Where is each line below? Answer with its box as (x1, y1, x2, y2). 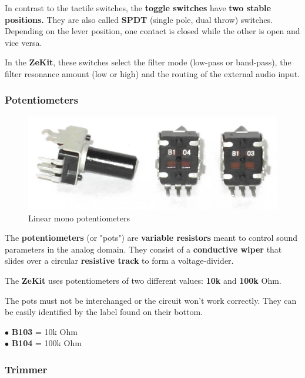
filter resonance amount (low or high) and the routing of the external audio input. (5, 67, 300, 79)
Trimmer (5, 362, 48, 376)
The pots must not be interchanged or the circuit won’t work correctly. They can (5, 294, 297, 306)
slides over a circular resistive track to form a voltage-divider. (5, 254, 234, 267)
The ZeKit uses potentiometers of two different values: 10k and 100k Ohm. (5, 274, 281, 286)
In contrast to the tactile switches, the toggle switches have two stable (5, 2, 271, 14)
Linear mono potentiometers (28, 211, 130, 224)
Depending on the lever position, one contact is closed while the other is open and (5, 25, 300, 37)
